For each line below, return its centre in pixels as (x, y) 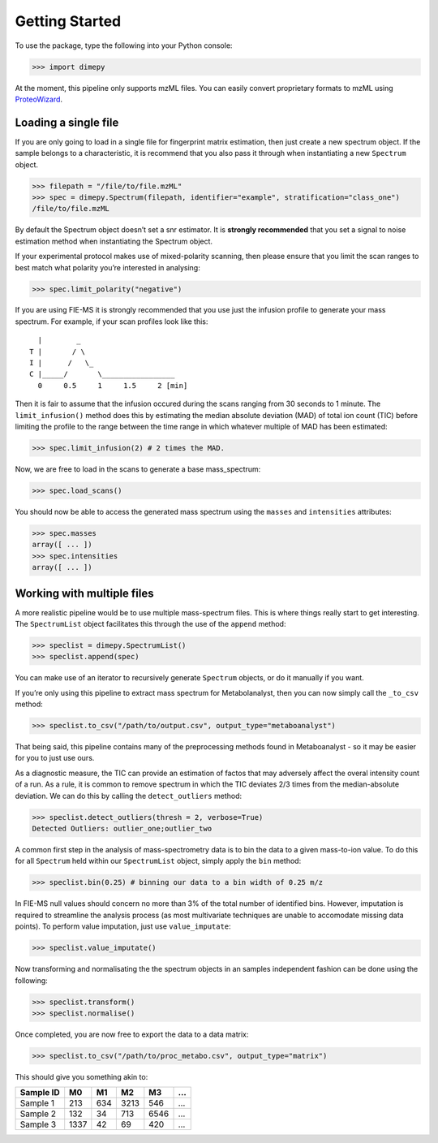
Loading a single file (67, 122)
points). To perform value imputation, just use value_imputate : (123, 926)
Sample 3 (38, 1124)
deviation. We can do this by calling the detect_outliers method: (129, 796)
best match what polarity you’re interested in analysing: (107, 267)
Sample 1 (37, 1103)
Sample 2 (38, 1114)
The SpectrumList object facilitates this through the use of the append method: (150, 623)
